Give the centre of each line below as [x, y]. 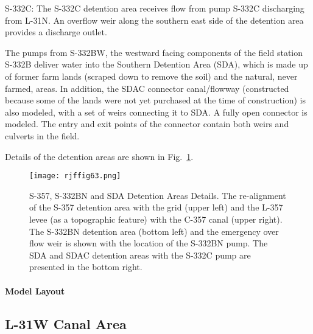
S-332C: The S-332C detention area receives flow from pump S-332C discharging [155, 8]
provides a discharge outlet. [56, 32]
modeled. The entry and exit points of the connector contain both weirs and [147, 124]
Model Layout [35, 291]
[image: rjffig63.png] [75, 176]
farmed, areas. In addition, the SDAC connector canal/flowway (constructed [147, 88]
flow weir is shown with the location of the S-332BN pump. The [149, 243]
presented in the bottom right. [86, 267]
